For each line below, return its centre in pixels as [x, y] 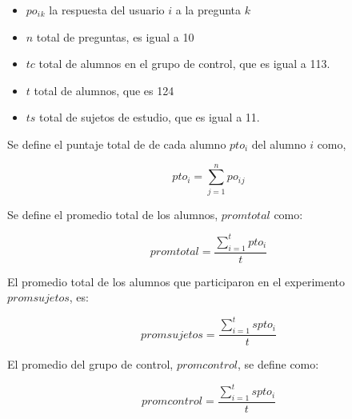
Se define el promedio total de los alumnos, [113, 214]
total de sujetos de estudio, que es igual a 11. [150, 117]
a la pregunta [208, 10]
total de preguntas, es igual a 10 [115, 36]
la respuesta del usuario [107, 10]
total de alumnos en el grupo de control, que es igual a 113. [184, 64]
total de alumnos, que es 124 [104, 90]
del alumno [279, 144]
